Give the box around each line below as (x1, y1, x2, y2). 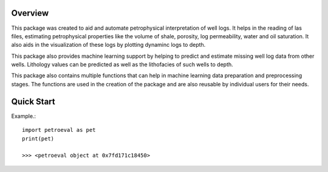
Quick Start (11, 96, 55, 106)
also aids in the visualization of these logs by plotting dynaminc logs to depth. (11, 41, 206, 49)
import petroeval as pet (22, 126, 96, 134)
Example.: (11, 112, 36, 120)
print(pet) (22, 135, 55, 142)
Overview (11, 8, 49, 18)
